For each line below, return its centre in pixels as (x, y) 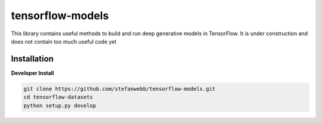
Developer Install (32, 73)
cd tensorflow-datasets (58, 97)
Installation (32, 59)
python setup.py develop (60, 105)
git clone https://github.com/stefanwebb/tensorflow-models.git (120, 89)
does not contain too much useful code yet (64, 41)
